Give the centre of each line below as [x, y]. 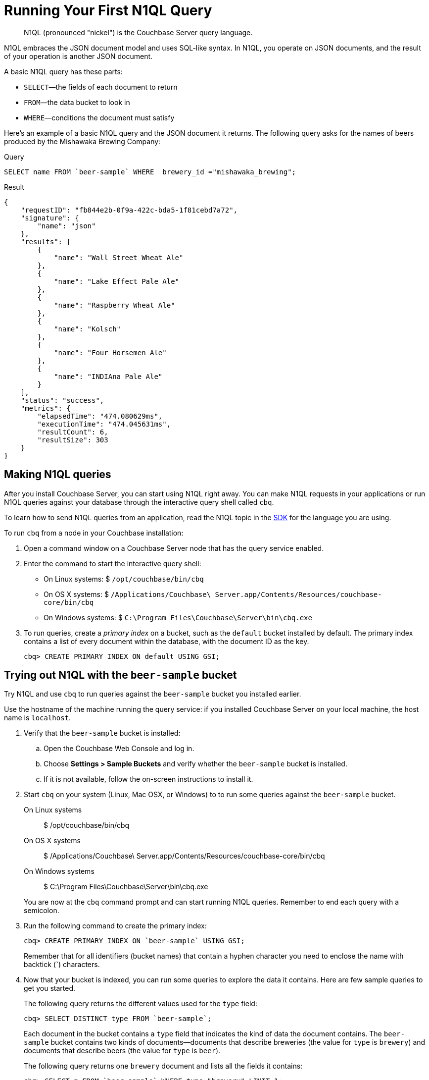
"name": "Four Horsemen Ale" [110, 352]
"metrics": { [46, 408]
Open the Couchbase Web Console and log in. [119, 749]
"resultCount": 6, [73, 432]
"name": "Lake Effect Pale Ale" [117, 281]
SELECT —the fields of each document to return [101, 87]
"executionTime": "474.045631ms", [104, 424]
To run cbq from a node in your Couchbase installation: [94, 533]
